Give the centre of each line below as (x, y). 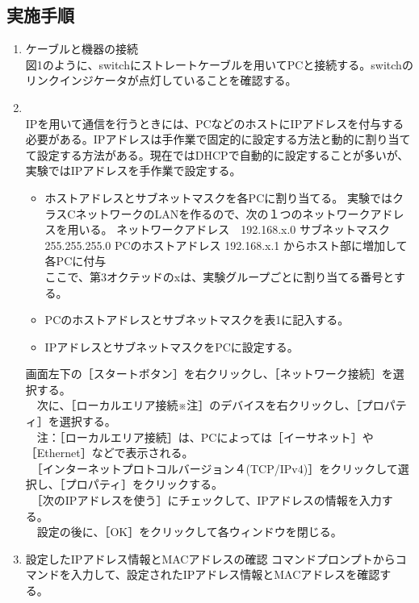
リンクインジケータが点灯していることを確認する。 (161, 80)
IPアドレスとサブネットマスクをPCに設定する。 (172, 346)
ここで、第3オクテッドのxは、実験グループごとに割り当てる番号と (219, 276)
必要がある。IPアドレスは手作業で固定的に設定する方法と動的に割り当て (218, 139)
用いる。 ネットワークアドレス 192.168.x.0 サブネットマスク (228, 229)
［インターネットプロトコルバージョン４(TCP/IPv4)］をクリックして (217, 468)
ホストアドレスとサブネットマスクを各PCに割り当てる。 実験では (218, 197)
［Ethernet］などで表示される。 (109, 453)
